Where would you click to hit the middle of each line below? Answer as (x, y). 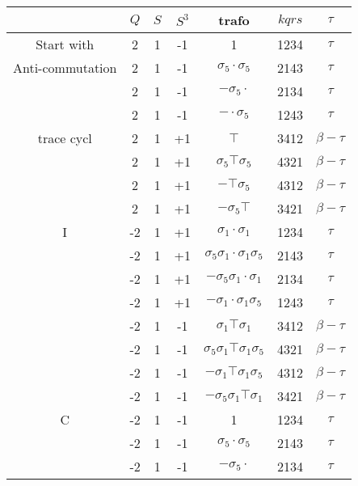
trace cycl (65, 138)
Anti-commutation (65, 68)
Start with (65, 44)
